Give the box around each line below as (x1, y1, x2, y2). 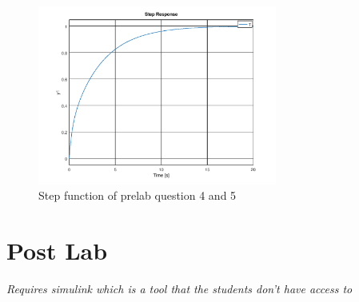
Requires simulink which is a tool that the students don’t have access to (6, 280, 353, 296)
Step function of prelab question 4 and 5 (38, 187, 237, 204)
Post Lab (6, 233, 108, 266)
